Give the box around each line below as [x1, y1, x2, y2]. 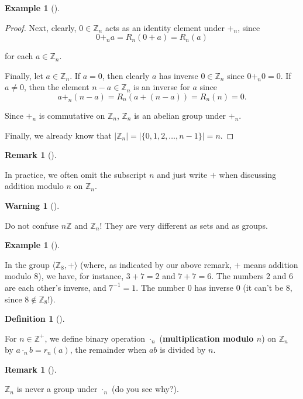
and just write [157, 168, 208, 180]
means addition [243, 258, 298, 270]
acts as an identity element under [105, 21, 225, 33]
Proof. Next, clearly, [5, 21, 77, 33]
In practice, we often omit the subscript [5, 168, 147, 180]
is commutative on [39, 109, 105, 121]
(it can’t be [243, 281, 284, 293]
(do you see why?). [112, 383, 179, 395]
